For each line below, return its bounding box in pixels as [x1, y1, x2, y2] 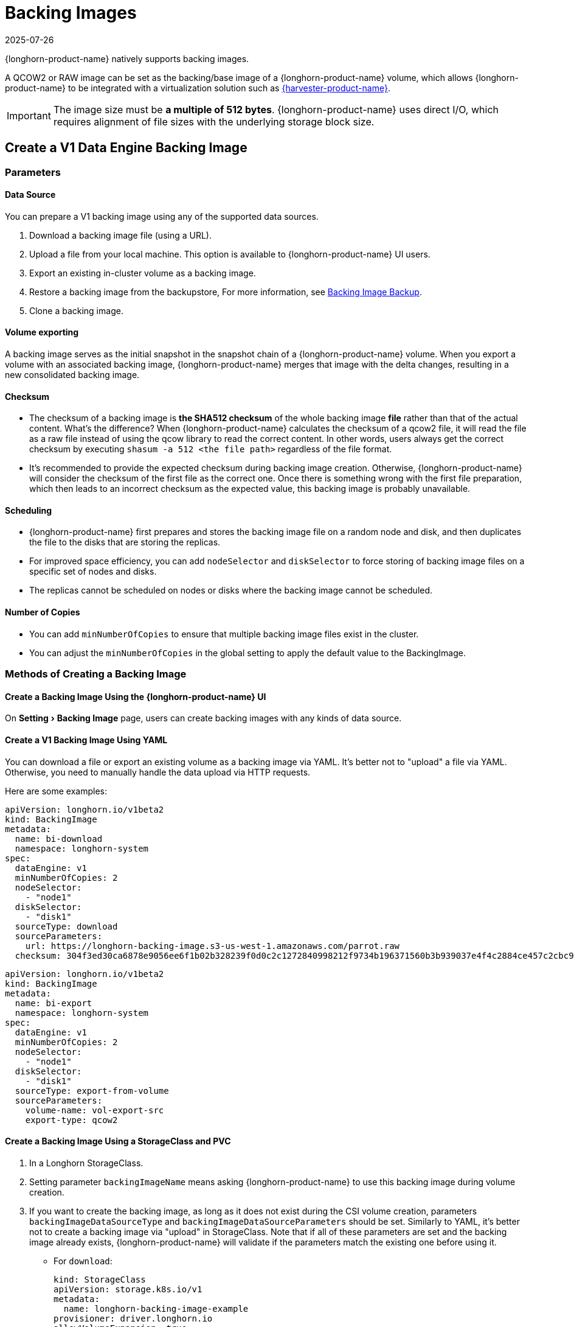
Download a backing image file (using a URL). [29, 229, 212, 240]
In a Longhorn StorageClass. [29, 1157, 143, 1168]
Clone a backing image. [29, 305, 123, 316]
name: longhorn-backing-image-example [63, 1303, 249, 1314]
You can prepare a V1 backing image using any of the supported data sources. [5, 211, 319, 222]
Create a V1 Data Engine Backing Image [5, 140, 247, 156]
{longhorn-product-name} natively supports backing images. [5, 53, 249, 64]
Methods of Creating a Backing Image [5, 668, 187, 681]
